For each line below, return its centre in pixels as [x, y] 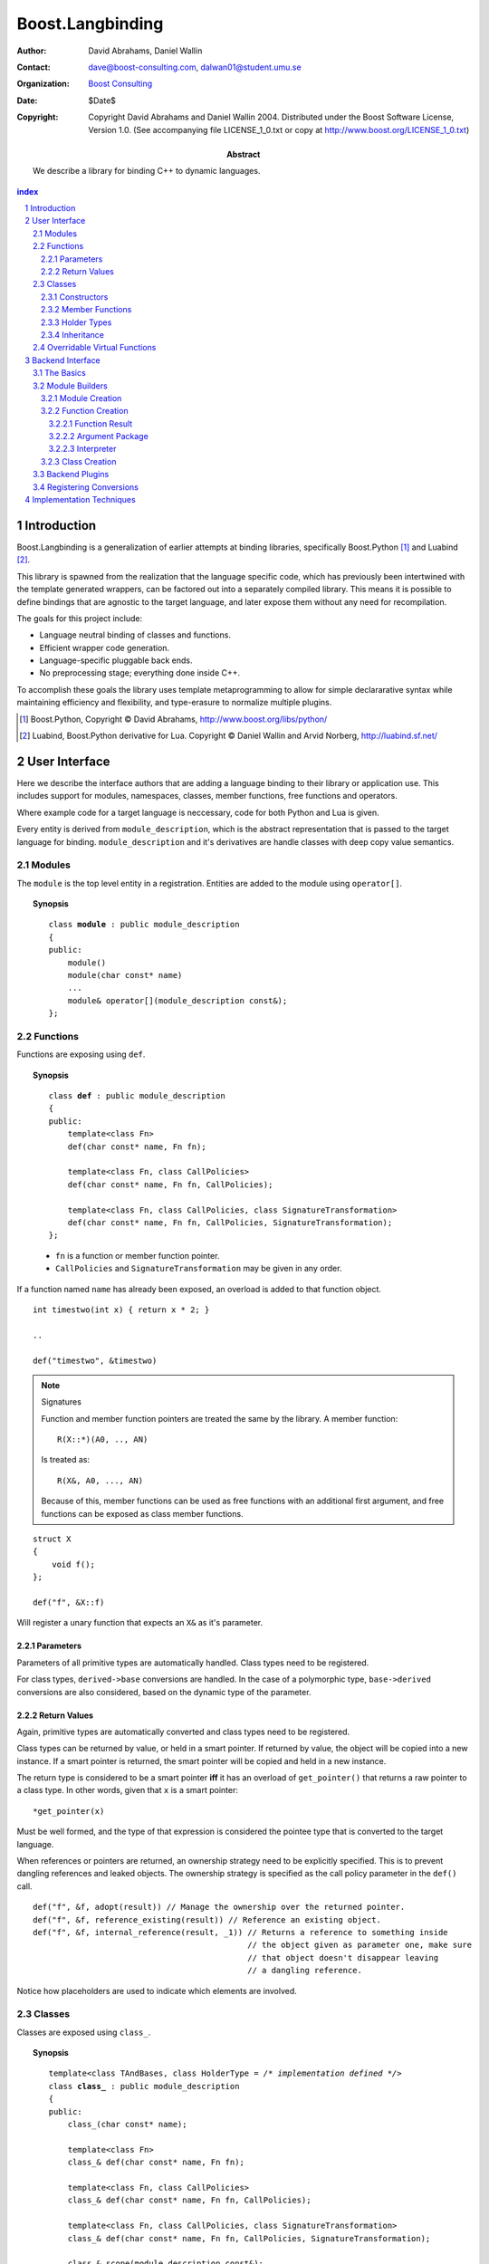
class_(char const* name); [127, 2125]
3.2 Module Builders [70, 386]
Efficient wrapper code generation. [105, 648]
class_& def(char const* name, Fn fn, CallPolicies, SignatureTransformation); [249, 2238]
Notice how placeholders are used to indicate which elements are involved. [157, 1991]
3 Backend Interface [63, 360]
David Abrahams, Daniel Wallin [145, 51]
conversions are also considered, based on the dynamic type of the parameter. [164, 1692]
